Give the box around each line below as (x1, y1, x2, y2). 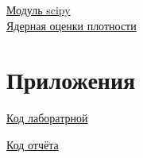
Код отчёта (6, 136, 59, 152)
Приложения (6, 64, 136, 96)
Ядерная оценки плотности (6, 17, 137, 33)
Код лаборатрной (6, 110, 88, 126)
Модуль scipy (6, 2, 71, 17)
